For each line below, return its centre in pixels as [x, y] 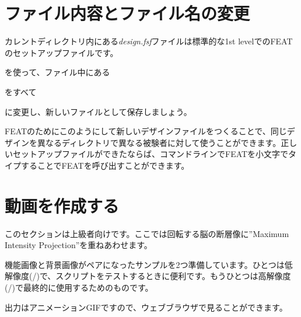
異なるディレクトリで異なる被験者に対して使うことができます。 [159, 142]
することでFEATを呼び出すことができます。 [105, 165]
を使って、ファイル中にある [57, 72]
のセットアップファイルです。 [62, 52]
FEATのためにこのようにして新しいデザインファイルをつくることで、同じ [146, 131]
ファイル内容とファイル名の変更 [127, 13]
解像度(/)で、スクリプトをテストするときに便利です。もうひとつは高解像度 [148, 276]
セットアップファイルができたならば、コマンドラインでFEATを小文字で [150, 154]
